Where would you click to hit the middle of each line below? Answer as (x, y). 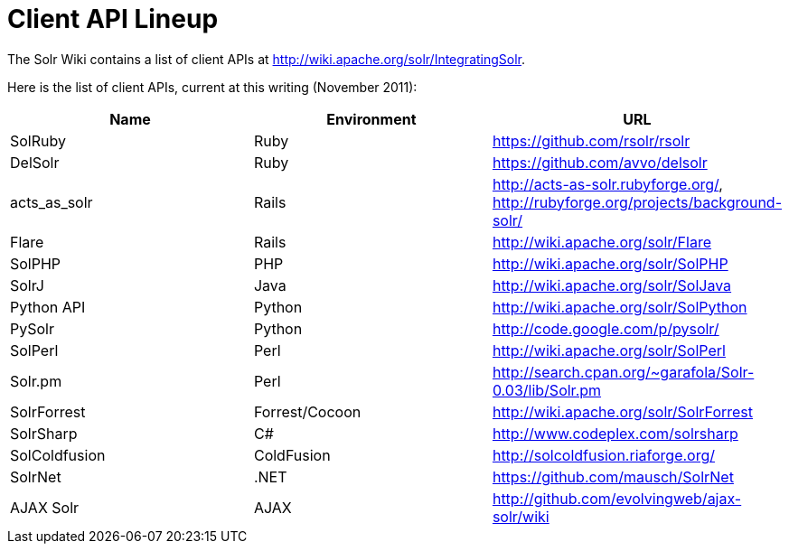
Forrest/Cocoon (307, 411)
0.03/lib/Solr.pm (547, 390)
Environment (371, 119)
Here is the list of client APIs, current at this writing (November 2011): (212, 87)
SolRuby (38, 140)
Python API (48, 307)
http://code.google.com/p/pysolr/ (606, 328)
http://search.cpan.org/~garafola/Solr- (623, 372)
